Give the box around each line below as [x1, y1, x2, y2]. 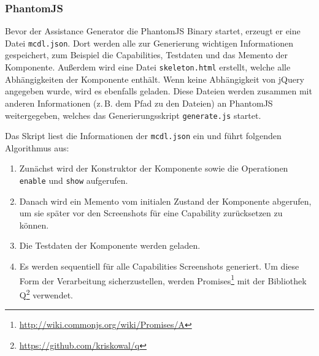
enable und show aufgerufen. [19, 174, 128, 186]
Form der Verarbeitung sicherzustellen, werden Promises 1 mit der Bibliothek [19, 272, 307, 287]
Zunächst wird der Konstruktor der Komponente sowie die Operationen [19, 162, 288, 175]
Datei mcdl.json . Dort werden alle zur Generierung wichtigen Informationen [5, 36, 294, 49]
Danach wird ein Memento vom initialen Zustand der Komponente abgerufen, [19, 194, 312, 207]
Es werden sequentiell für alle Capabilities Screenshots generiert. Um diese [19, 260, 299, 273]
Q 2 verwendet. [19, 286, 73, 301]
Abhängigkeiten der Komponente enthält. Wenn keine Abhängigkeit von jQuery [5, 72, 304, 85]
